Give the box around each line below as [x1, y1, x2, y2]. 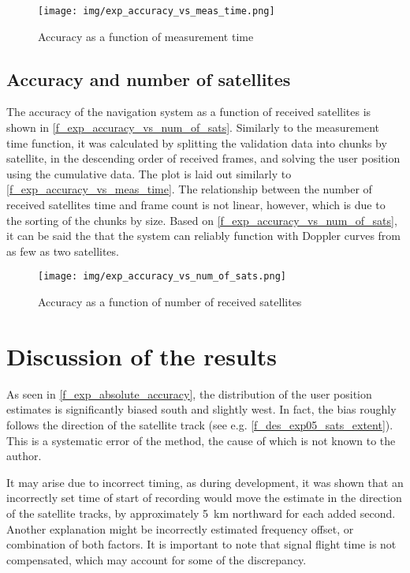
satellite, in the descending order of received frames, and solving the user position [6, 150, 401, 167]
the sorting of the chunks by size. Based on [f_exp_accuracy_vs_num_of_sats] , [6, 212, 397, 228]
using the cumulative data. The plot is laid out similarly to [6, 165, 292, 182]
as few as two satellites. [6, 242, 119, 259]
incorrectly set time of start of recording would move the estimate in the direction [6, 489, 402, 506]
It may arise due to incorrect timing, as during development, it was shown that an [6, 474, 404, 490]
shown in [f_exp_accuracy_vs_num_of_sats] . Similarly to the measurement [6, 119, 380, 136]
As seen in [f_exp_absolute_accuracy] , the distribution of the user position [6, 385, 372, 402]
